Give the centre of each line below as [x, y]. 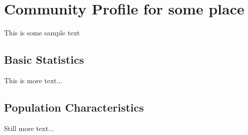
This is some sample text [42, 33]
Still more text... [29, 128]
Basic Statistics [44, 60]
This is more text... [33, 80]
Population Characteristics [74, 107]
